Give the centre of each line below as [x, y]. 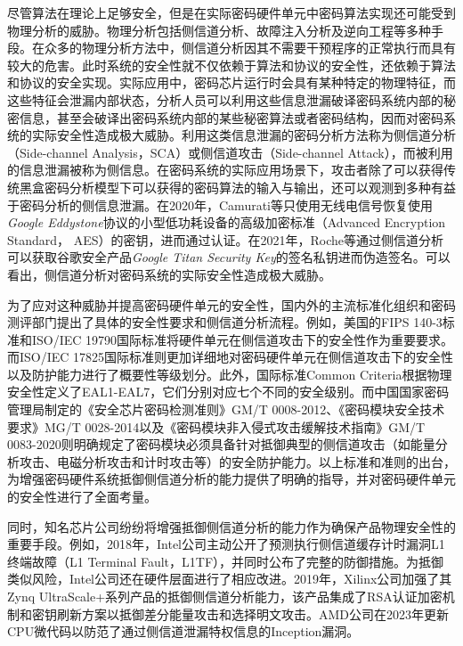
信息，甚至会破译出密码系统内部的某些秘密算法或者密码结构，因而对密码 [231, 117]
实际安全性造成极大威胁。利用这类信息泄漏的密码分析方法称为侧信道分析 [244, 135]
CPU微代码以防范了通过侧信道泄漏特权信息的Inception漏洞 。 [183, 631]
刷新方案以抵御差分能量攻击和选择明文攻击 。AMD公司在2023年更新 [253, 613]
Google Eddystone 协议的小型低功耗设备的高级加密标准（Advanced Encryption [227, 222]
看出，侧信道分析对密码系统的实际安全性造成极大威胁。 [169, 274]
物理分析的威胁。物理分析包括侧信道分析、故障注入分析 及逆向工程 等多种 [219, 30]
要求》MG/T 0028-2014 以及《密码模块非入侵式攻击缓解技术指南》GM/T [216, 426]
